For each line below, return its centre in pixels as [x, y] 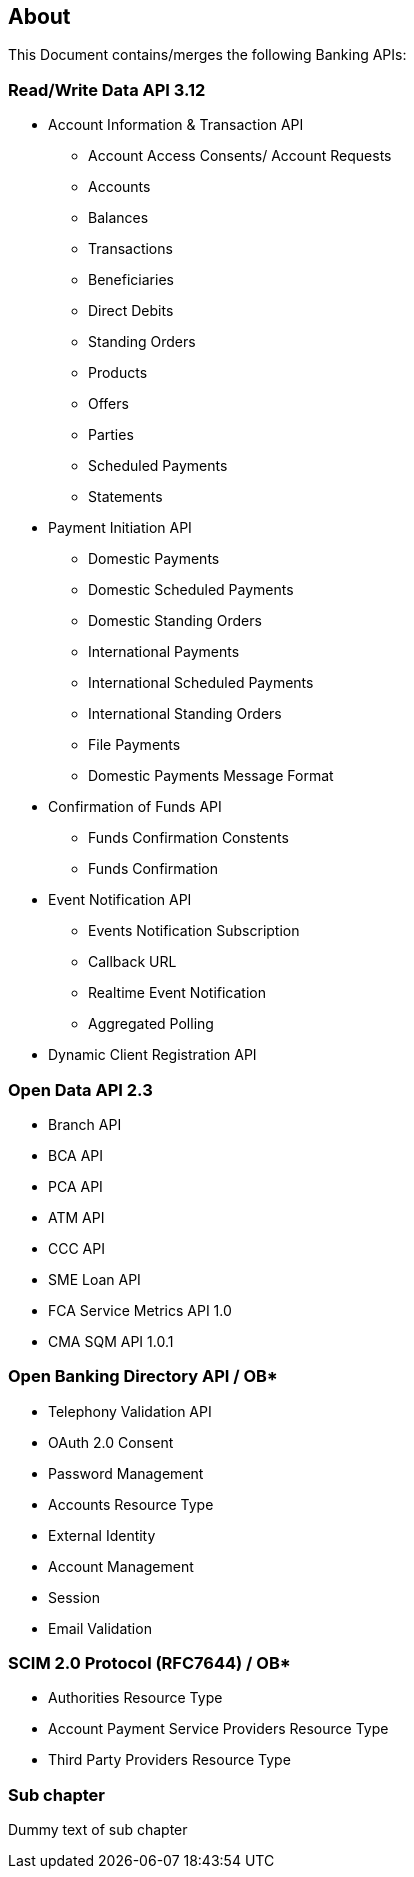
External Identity [102, 1535]
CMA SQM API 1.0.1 [111, 1341]
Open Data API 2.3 [80, 1089]
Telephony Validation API [130, 1411]
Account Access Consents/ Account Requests [240, 156]
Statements [125, 497]
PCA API [75, 1186]
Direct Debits [131, 311]
